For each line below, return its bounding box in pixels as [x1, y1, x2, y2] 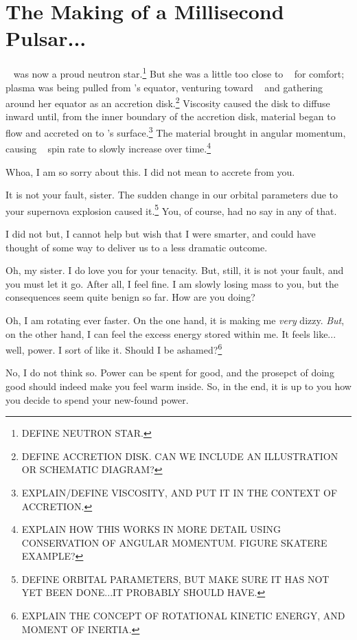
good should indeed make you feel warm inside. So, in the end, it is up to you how [5, 378, 352, 393]
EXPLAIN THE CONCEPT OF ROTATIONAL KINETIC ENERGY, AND [21, 608, 345, 623]
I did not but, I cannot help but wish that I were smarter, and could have [5, 226, 316, 240]
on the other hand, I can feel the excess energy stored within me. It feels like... [5, 326, 336, 341]
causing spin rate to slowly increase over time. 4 [5, 139, 211, 155]
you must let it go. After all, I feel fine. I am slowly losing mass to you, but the [5, 276, 338, 290]
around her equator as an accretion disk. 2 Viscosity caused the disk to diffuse [5, 94, 330, 110]
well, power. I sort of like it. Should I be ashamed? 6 [5, 341, 222, 356]
